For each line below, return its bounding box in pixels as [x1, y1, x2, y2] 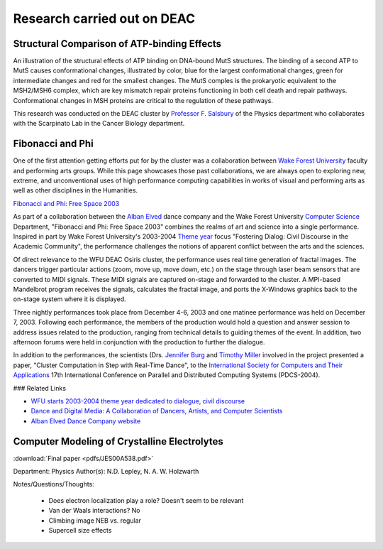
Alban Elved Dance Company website [30, 416, 141, 425]
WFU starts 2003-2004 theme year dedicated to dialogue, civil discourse [30, 396, 245, 405]
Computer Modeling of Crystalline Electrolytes [13, 435, 223, 447]
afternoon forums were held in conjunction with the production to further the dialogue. [13, 337, 265, 346]
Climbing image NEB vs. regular [48, 516, 142, 525]
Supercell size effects [48, 526, 112, 534]
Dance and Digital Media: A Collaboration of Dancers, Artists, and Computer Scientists [30, 407, 283, 415]
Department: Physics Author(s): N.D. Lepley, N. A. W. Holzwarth [13, 467, 199, 475]
